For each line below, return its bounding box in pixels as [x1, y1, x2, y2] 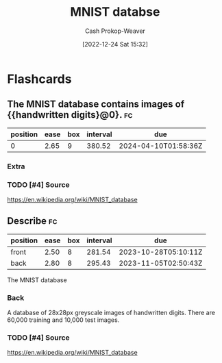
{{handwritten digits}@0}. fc [7, 109, 133, 121]
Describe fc [7, 215, 58, 227]
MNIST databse [70, 4, 160, 20]
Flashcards [7, 71, 72, 86]
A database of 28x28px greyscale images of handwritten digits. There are [7, 309, 216, 317]
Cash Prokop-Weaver [84, 27, 146, 35]
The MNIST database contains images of [7, 99, 185, 110]
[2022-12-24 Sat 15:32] [82, 40, 149, 48]
